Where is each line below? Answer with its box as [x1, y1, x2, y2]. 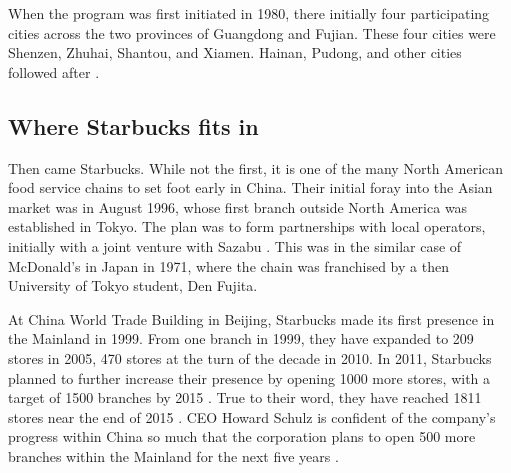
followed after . [8, 61, 100, 82]
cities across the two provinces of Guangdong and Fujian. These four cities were [8, 22, 496, 43]
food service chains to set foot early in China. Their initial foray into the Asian [8, 177, 493, 198]
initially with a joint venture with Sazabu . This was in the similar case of [8, 235, 462, 256]
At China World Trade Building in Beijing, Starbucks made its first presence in [8, 308, 495, 329]
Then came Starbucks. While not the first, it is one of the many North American [8, 157, 504, 178]
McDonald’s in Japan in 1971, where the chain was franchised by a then [8, 255, 449, 276]
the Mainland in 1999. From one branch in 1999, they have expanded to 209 [8, 328, 474, 349]
